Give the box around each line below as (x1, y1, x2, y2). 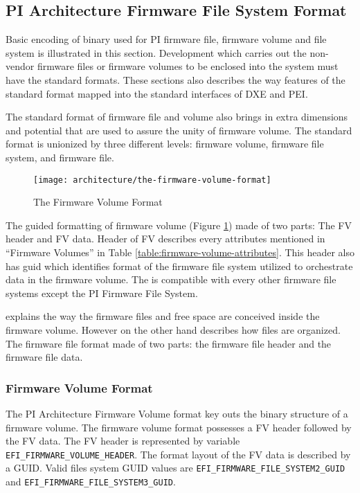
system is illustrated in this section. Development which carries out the (6, 45, 307, 60)
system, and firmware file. (6, 150, 114, 164)
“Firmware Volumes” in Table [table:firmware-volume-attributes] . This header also (6, 244, 354, 259)
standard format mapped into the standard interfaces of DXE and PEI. (6, 86, 308, 100)
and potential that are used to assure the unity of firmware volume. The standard (6, 123, 352, 137)
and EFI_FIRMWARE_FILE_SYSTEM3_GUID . (6, 474, 176, 489)
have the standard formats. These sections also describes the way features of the (6, 72, 345, 87)
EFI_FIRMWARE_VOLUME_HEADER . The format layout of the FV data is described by (6, 447, 351, 461)
